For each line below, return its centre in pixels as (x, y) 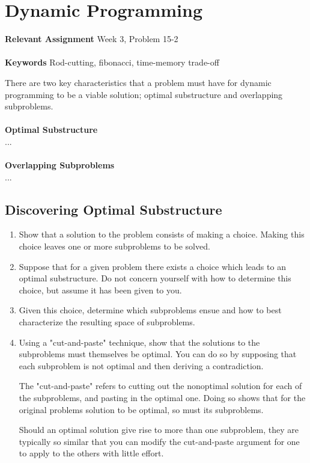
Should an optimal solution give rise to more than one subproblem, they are (159, 430)
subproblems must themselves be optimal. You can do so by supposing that (158, 354)
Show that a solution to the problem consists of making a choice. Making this (162, 234)
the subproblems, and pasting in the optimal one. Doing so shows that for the (162, 397)
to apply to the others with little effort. (91, 453)
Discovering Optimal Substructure (114, 209)
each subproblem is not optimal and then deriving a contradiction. (141, 365)
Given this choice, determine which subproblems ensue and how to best (150, 310)
